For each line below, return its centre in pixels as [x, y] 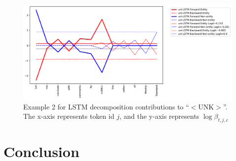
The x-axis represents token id [69, 116]
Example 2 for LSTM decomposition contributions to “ [106, 106]
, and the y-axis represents [159, 116]
